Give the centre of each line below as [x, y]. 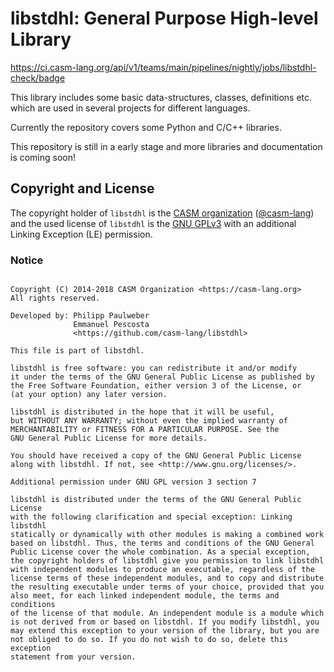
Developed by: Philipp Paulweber [80, 316]
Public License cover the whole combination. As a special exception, [160, 552]
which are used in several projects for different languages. [130, 108]
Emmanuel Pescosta [111, 325]
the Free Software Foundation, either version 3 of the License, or [156, 386]
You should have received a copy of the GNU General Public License [156, 456]
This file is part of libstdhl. [77, 351]
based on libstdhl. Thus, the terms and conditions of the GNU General [162, 543]
